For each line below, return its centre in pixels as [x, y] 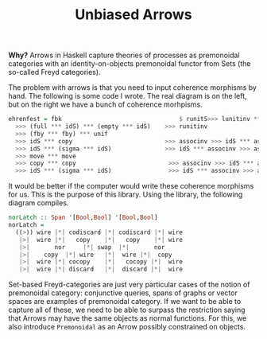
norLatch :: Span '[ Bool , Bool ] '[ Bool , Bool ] [83, 218]
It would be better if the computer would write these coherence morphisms [131, 186]
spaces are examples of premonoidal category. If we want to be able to [125, 302]
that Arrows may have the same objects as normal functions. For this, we [128, 318]
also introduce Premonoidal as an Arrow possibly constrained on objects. [127, 327]
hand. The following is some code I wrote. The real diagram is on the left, [128, 96]
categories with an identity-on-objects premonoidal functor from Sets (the [130, 64]
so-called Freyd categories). [54, 72]
